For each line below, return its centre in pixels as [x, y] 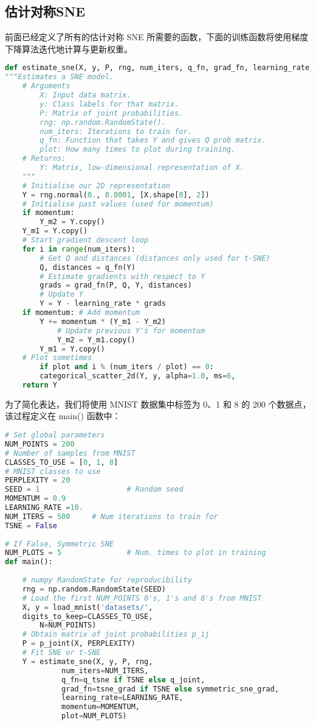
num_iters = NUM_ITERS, [105, 670]
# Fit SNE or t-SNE [61, 653]
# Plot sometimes [57, 358]
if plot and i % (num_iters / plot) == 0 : [127, 367]
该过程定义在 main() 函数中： [63, 416]
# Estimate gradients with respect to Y [122, 276]
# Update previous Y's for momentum [131, 331]
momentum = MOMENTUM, [101, 707]
